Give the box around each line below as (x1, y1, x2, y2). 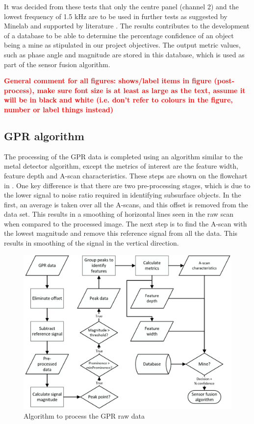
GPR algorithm (4, 128, 84, 143)
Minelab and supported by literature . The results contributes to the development (4, 21, 250, 31)
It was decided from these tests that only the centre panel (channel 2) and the (4, 1, 239, 11)
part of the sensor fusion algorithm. (4, 59, 110, 69)
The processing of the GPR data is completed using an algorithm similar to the (4, 151, 243, 161)
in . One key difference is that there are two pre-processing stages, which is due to (4, 180, 251, 190)
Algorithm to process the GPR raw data (24, 410, 145, 421)
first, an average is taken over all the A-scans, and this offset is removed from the (4, 199, 248, 209)
